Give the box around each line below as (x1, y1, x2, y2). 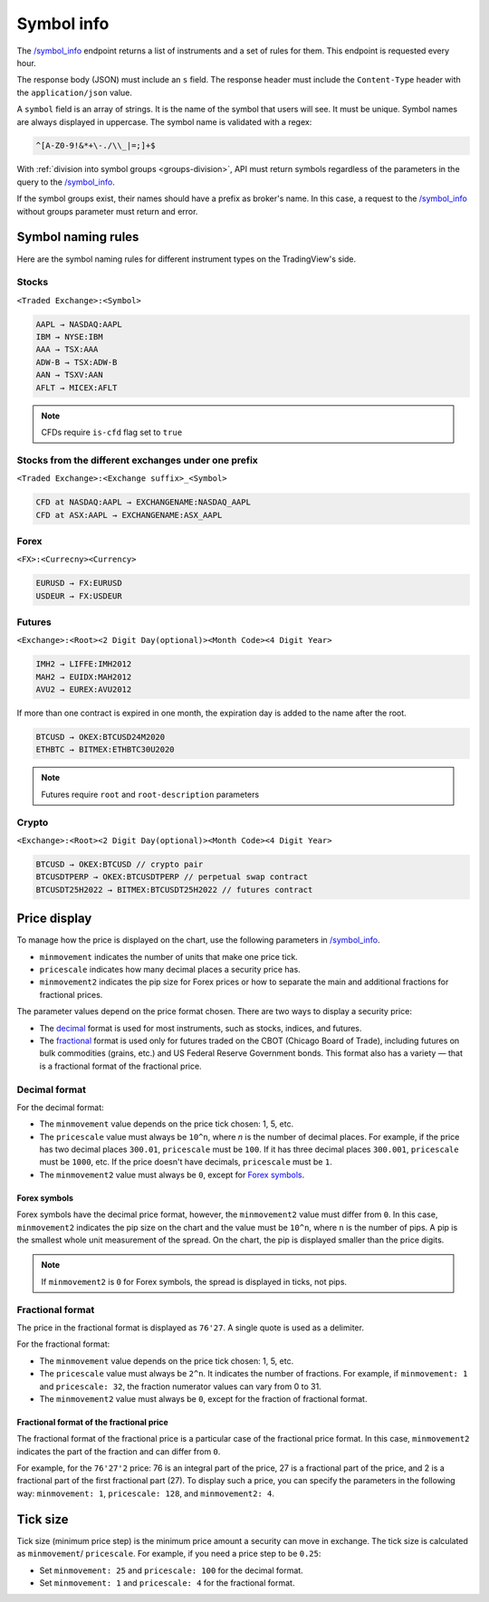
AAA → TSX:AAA (35, 344, 99, 355)
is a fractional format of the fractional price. (39, 1060, 203, 1071)
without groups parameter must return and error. (16, 206, 198, 216)
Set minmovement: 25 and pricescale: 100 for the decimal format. (39, 1565, 303, 1576)
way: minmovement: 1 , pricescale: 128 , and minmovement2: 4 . (16, 1488, 275, 1499)
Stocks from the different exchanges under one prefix (16, 454, 258, 466)
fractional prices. (39, 989, 103, 1000)
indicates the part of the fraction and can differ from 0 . (16, 1445, 221, 1457)
